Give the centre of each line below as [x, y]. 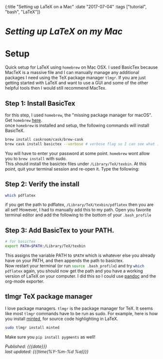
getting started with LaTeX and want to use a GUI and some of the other [77, 83]
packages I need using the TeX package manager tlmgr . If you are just [75, 78]
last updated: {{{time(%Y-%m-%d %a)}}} [47, 351]
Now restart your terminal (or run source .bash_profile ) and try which [75, 265]
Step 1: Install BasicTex [40, 103]
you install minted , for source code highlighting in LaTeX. [62, 319]
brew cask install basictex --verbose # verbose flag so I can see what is [83, 144]
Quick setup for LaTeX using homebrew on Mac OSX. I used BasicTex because [81, 67]
